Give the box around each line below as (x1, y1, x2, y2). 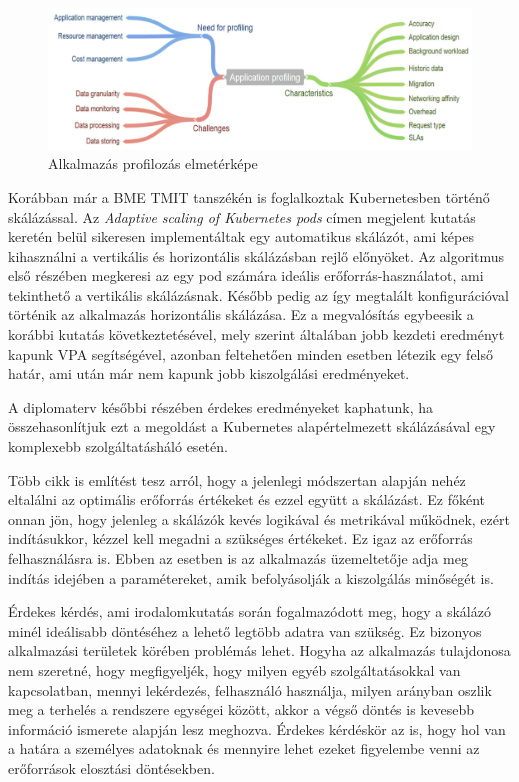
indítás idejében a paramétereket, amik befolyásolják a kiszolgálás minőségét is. (8, 567, 494, 588)
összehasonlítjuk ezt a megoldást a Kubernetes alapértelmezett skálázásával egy (8, 416, 496, 437)
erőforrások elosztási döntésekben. (8, 757, 215, 778)
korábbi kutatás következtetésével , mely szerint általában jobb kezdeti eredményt (8, 324, 505, 345)
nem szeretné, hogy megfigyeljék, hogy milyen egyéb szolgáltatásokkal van (8, 659, 461, 680)
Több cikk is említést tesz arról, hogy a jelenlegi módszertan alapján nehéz (8, 469, 466, 490)
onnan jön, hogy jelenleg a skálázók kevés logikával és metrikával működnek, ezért (8, 508, 510, 529)
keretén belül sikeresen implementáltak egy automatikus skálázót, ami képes (8, 226, 474, 247)
